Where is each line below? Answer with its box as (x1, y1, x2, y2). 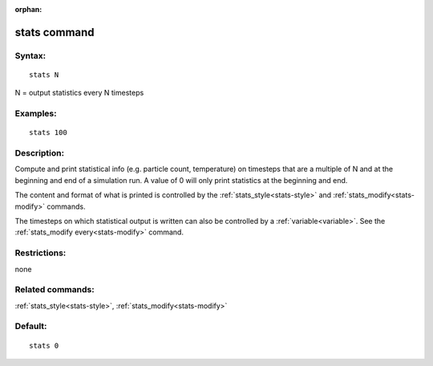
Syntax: (14, 50, 47, 61)
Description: (14, 148, 64, 159)
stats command (14, 25, 95, 39)
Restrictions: (14, 247, 67, 258)
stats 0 (29, 341, 59, 350)
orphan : (14, 5, 42, 14)
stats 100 (29, 128, 67, 137)
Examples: (14, 108, 57, 120)
